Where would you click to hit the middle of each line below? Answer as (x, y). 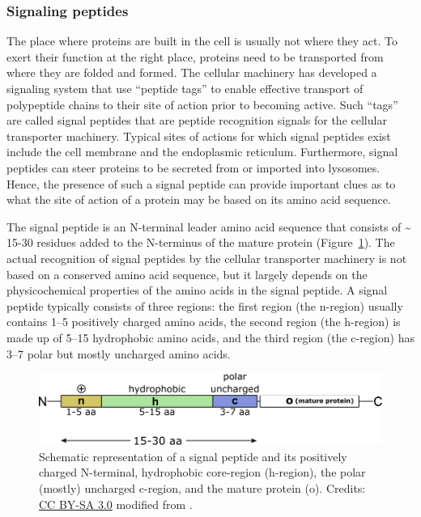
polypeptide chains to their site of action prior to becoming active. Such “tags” (202, 104)
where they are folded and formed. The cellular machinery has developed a (192, 72)
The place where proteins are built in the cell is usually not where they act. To (202, 41)
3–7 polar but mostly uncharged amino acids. (119, 353)
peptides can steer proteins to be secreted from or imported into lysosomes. (193, 167)
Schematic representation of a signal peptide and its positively (193, 456)
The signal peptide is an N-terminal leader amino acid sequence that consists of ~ (209, 226)
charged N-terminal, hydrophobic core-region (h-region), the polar (202, 472)
